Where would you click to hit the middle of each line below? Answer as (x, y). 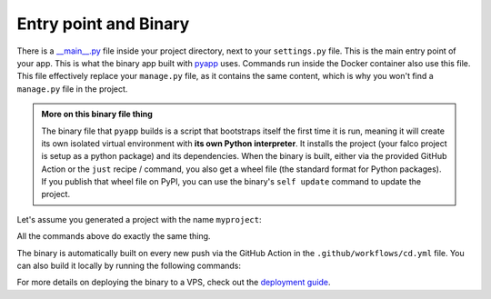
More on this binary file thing (97, 115)
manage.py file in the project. (72, 89)
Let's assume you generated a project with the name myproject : (139, 219)
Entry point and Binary (103, 24)
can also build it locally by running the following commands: (129, 266)
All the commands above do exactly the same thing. (114, 236)
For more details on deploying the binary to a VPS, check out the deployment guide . (174, 283)
